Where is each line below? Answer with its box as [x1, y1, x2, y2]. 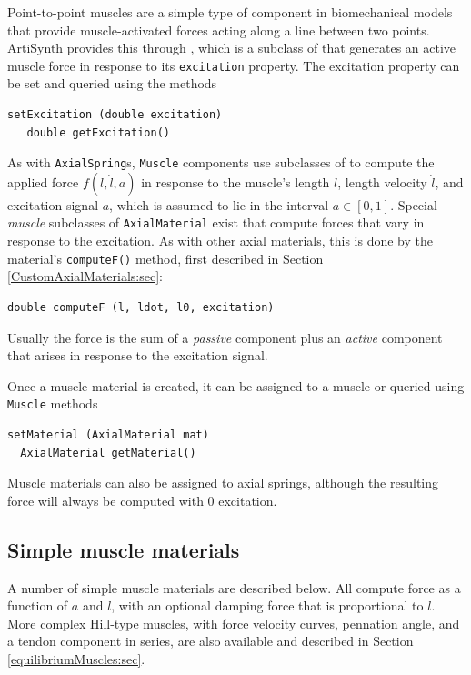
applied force [7, 172, 79, 191]
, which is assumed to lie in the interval [109, 195, 329, 214]
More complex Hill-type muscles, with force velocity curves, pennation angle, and [7, 613, 460, 632]
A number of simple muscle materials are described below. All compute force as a [7, 578, 461, 597]
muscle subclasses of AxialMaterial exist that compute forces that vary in [7, 213, 425, 232]
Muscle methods [7, 394, 98, 413]
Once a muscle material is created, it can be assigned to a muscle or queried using [7, 376, 465, 395]
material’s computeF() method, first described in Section [7, 248, 324, 267]
